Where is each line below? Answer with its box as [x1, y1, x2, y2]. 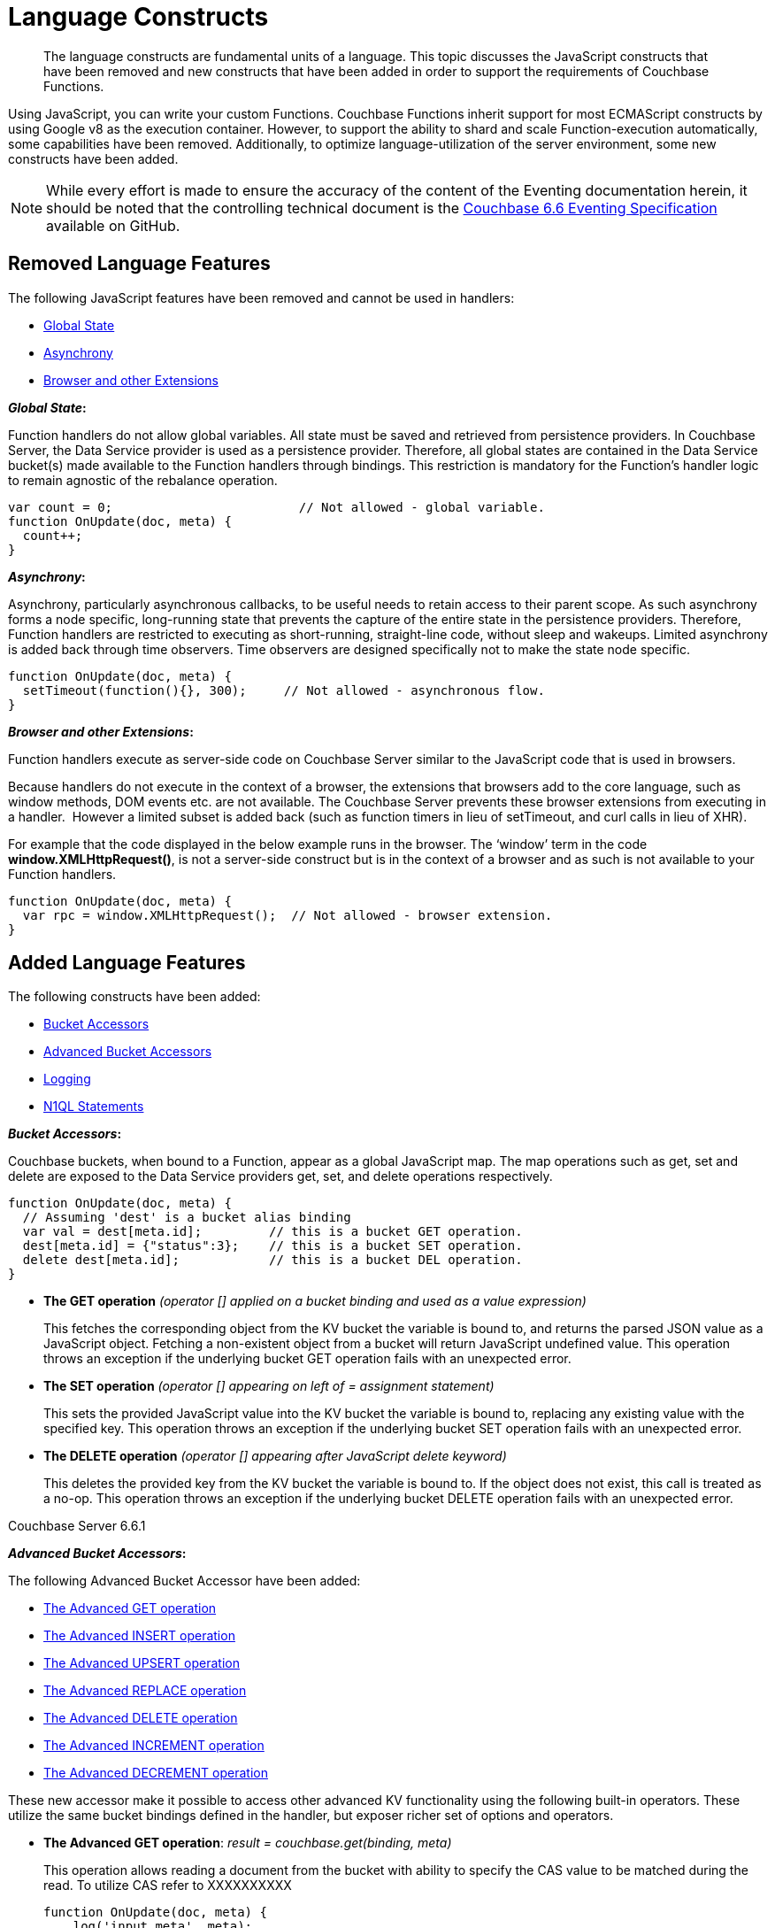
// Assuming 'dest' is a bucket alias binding [22, 1210, 351, 1225]
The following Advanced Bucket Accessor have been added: [8, 1573, 361, 1589]
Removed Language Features [8, 252, 271, 275]
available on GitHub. [46, 216, 180, 235]
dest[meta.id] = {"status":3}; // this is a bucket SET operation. [22, 1238, 523, 1253]
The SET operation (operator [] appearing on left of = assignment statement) [43, 1378, 495, 1394]
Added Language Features [8, 952, 246, 975]
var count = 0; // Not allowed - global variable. [8, 499, 545, 514]
